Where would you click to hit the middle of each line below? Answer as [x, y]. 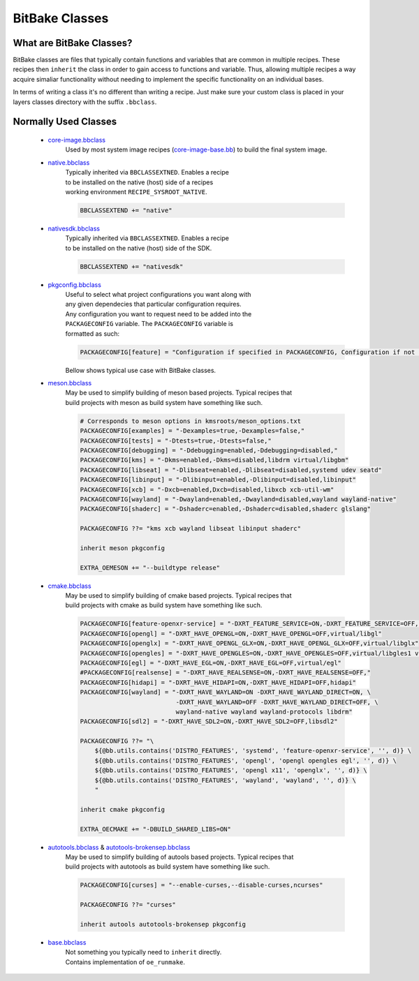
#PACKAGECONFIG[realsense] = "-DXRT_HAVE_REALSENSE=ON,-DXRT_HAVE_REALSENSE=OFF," [226, 673]
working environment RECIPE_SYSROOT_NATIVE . [136, 191]
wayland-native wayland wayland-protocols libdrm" [264, 711]
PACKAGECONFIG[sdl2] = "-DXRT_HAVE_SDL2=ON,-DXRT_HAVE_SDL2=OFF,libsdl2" [209, 722]
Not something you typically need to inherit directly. [144, 952]
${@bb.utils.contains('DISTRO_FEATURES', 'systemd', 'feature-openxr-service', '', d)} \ [253, 751]
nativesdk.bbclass [74, 228]
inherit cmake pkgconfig [123, 809]
